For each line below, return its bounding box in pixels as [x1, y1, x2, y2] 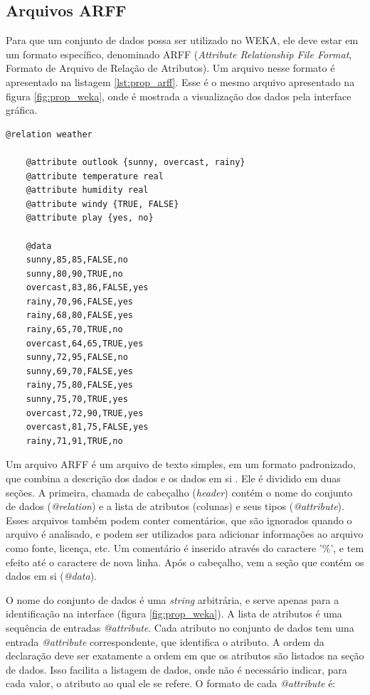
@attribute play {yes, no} [26, 213, 154, 223]
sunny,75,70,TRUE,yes [26, 394, 128, 405]
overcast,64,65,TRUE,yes [26, 338, 144, 349]
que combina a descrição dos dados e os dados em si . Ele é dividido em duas [6, 471, 341, 486]
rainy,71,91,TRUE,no [26, 435, 123, 446]
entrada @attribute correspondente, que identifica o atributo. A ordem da [6, 634, 324, 649]
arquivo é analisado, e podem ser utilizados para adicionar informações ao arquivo [6, 526, 364, 541]
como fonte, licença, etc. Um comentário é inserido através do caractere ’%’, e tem [6, 540, 364, 555]
